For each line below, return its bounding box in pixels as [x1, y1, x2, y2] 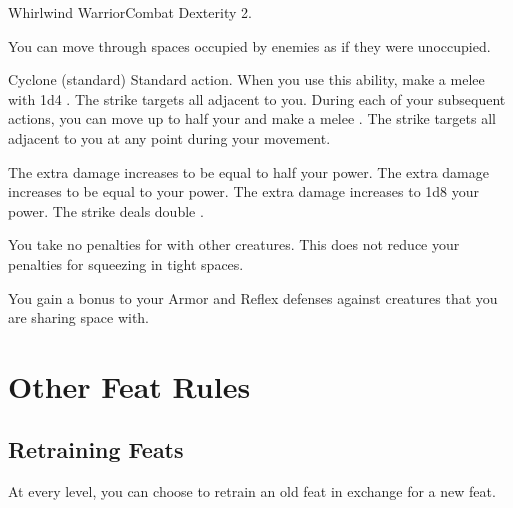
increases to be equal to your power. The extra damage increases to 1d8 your [8, 181, 480, 202]
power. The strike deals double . [8, 200, 204, 221]
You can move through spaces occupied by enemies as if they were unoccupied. [8, 35, 491, 56]
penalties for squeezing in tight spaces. [8, 253, 244, 274]
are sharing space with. [8, 307, 150, 328]
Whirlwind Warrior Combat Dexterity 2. [8, 2, 252, 22]
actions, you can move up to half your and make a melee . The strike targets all [8, 108, 496, 129]
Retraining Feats [8, 434, 184, 465]
